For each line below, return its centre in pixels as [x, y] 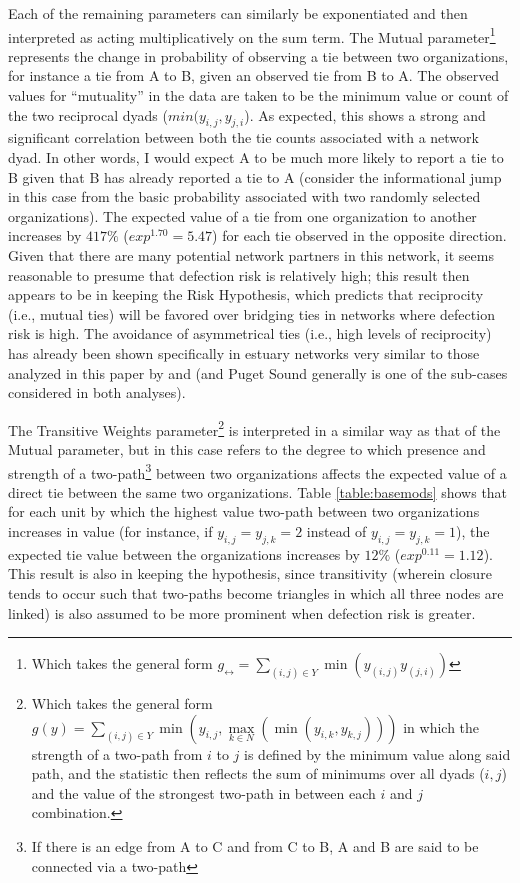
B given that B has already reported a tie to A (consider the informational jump [255, 176]
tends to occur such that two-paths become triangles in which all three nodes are [256, 593]
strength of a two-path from [117, 753]
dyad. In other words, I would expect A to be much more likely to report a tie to [256, 157]
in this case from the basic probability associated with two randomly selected [244, 196]
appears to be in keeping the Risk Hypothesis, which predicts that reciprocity [246, 294]
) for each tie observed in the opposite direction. [359, 235]
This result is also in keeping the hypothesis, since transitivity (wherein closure [250, 573]
